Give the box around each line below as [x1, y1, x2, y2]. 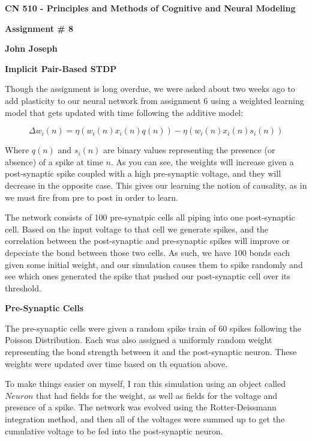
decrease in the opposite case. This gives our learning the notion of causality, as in [5, 178, 307, 191]
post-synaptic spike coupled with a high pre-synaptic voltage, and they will [5, 167, 281, 180]
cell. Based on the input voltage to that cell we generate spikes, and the [5, 222, 269, 235]
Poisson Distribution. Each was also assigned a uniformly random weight [5, 333, 272, 346]
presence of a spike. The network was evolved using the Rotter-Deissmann [5, 401, 277, 413]
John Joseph [5, 42, 58, 55]
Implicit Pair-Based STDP [5, 62, 117, 75]
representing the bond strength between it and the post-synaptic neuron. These [5, 345, 297, 358]
